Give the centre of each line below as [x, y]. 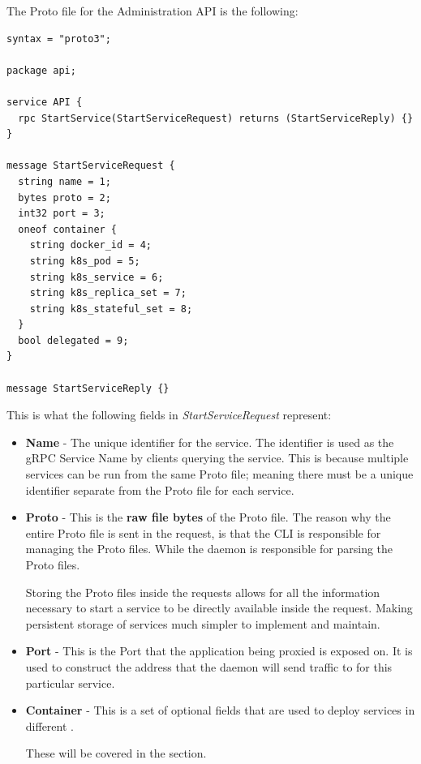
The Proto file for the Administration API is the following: [153, 11]
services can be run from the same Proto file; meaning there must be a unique [219, 474]
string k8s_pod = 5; [85, 261]
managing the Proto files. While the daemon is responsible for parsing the [209, 549]
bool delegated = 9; [73, 340]
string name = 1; [64, 181]
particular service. [70, 682]
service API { [45, 102]
